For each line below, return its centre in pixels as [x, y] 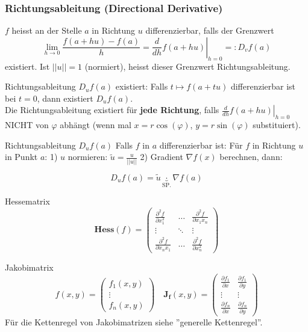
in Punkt [21, 157]
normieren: [88, 157]
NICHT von [27, 125]
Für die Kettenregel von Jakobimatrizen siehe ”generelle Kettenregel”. [134, 321]
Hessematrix [27, 201]
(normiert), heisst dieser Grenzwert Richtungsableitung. [187, 66]
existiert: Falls [142, 86]
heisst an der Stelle [47, 30]
